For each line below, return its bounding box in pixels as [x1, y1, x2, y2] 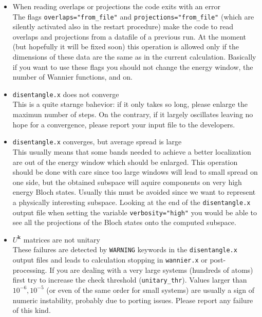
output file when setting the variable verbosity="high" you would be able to [12, 207, 257, 217]
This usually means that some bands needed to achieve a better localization [12, 146, 251, 157]
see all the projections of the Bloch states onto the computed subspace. [12, 217, 236, 228]
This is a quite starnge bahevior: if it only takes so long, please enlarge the [12, 99, 248, 109]
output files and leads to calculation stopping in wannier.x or [12, 254, 208, 265]
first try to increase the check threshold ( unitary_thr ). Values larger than [12, 274, 247, 285]
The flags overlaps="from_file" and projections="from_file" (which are [12, 11, 254, 22]
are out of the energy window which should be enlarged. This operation [12, 156, 238, 167]
